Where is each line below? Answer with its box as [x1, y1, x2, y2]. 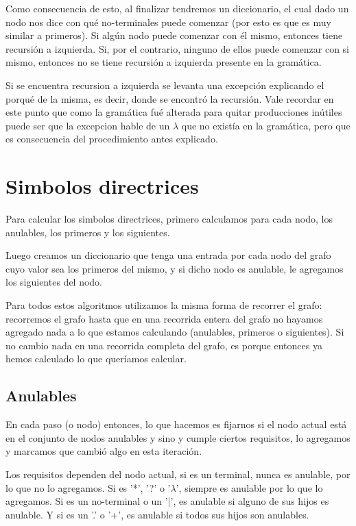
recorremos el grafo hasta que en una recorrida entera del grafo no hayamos [5, 311, 323, 325]
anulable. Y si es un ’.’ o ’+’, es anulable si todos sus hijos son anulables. [5, 507, 309, 521]
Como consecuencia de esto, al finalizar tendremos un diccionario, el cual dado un [5, 1, 349, 15]
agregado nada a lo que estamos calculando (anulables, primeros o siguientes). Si [5, 325, 344, 339]
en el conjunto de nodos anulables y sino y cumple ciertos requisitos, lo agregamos [5, 430, 351, 444]
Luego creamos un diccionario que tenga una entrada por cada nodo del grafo [5, 248, 331, 262]
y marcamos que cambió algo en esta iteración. [5, 444, 202, 458]
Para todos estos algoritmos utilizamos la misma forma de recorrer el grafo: [5, 298, 322, 312]
